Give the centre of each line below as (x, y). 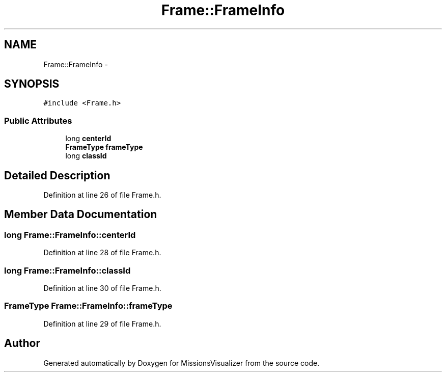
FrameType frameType (104, 147)
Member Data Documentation (81, 214)
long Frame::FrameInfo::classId (67, 270)
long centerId (88, 139)
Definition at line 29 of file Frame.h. (102, 324)
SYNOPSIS (32, 84)
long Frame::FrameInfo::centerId (70, 235)
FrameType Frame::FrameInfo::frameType (88, 306)
